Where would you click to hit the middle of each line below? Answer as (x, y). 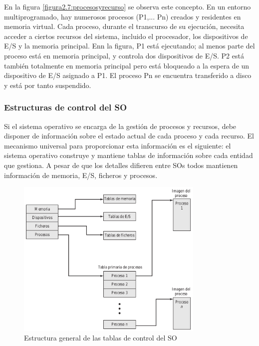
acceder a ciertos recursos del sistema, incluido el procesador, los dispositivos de (126, 36)
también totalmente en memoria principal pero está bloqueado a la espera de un (127, 65)
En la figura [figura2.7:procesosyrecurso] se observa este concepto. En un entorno (128, 6)
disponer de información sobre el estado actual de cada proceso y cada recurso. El (129, 136)
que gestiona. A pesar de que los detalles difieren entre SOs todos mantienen (121, 165)
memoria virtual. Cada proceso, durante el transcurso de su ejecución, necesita (124, 26)
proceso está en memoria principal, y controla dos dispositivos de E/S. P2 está (124, 55)
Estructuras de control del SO (66, 107)
